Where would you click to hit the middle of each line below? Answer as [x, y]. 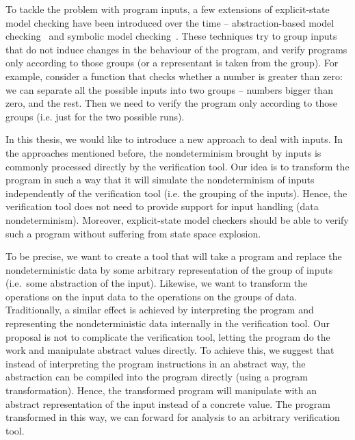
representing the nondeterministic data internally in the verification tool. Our [168, 323]
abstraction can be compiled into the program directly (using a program [157, 377]
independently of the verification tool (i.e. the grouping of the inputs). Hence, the [176, 193]
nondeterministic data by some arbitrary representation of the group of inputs [169, 269]
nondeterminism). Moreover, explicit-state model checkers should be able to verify [177, 219]
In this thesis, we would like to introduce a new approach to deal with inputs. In [174, 139]
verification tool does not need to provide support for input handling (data [162, 206]
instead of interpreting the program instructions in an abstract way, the [156, 363]
